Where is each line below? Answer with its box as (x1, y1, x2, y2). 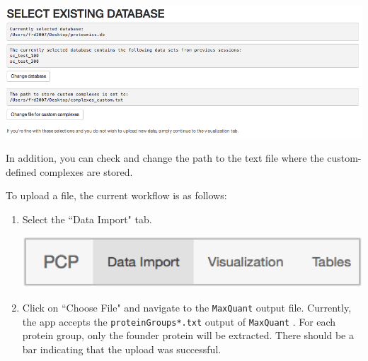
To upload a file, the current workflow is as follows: (6, 188, 227, 203)
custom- (327, 150, 362, 165)
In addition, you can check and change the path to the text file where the (6, 150, 324, 165)
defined (6, 164, 37, 179)
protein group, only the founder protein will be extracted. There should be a (22, 328, 354, 343)
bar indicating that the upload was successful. (22, 341, 222, 356)
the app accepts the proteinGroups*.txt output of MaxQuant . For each (22, 314, 336, 329)
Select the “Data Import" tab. (22, 211, 152, 226)
